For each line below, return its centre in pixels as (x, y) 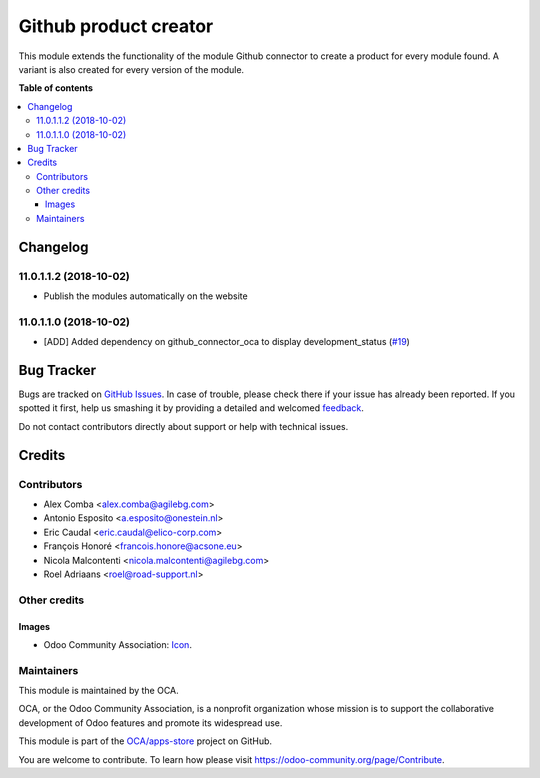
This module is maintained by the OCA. (98, 691)
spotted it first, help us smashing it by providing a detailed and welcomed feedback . (191, 408)
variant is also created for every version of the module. (131, 69)
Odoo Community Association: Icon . (117, 644)
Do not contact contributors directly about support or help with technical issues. (183, 426)
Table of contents (56, 88)
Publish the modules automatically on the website (146, 296)
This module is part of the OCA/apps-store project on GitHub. (145, 741)
